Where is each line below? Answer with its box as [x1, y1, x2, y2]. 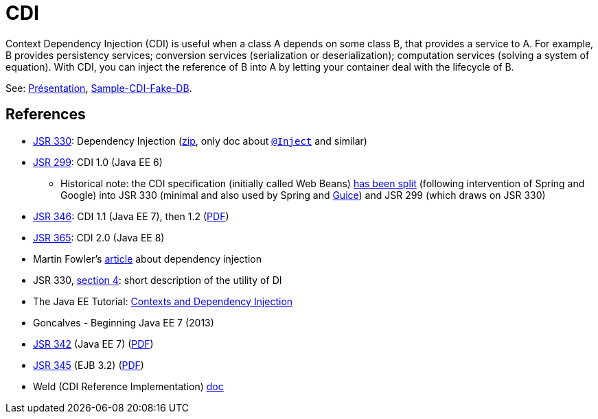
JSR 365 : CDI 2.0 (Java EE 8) [33, 231, 165, 243]
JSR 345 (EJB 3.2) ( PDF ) [33, 359, 144, 371]
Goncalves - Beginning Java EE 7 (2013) [33, 316, 214, 328]
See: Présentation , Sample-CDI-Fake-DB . [5, 82, 192, 94]
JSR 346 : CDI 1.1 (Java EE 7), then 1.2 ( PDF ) [33, 210, 229, 222]
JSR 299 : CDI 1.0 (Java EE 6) [33, 156, 163, 168]
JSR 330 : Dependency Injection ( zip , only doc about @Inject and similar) [33, 134, 367, 147]
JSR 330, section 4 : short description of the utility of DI [33, 274, 282, 286]
